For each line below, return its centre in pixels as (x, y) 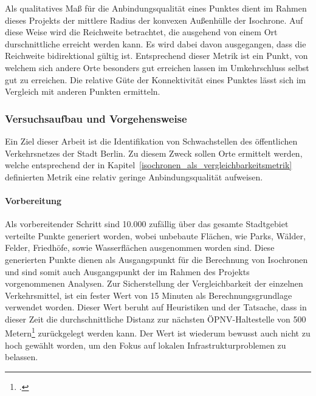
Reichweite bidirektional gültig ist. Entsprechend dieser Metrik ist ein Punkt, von (156, 56)
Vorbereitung (33, 200)
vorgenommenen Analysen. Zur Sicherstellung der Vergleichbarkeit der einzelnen (154, 283)
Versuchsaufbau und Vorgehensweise (96, 118)
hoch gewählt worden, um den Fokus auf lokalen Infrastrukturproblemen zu (146, 345)
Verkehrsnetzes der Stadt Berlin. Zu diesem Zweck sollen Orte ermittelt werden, (154, 153)
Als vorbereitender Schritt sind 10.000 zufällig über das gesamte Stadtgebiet (147, 224)
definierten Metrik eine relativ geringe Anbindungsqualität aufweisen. (134, 176)
